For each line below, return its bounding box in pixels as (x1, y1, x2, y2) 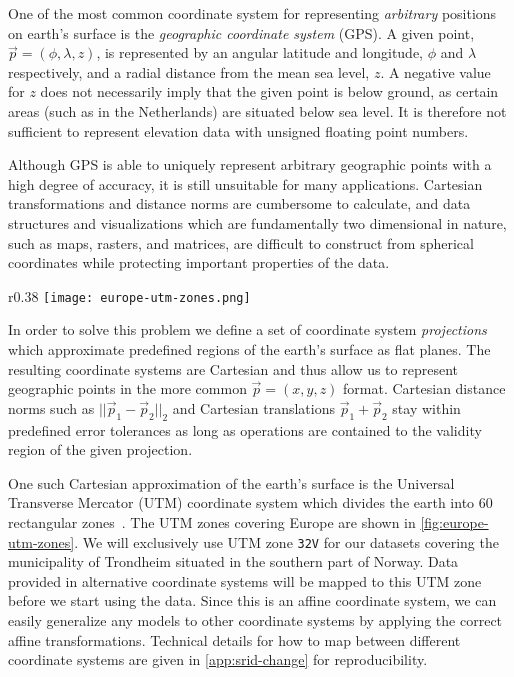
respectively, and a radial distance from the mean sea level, (8, 61, 370, 82)
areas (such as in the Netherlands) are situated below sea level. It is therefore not (8, 100, 507, 121)
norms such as (8, 397, 95, 418)
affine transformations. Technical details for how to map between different (8, 629, 461, 650)
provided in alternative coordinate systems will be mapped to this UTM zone (8, 570, 482, 591)
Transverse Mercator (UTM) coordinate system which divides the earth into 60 (8, 492, 493, 513)
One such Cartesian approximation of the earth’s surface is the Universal (8, 472, 455, 493)
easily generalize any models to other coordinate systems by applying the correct (8, 609, 503, 630)
